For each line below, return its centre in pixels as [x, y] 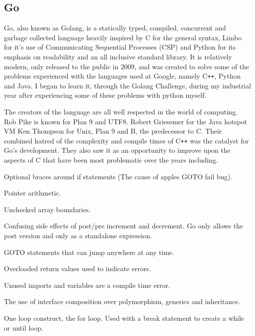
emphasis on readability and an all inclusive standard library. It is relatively [118, 56]
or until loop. [24, 327]
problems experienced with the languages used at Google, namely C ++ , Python [122, 76]
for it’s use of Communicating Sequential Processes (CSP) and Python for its [120, 47]
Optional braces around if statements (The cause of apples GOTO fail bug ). [118, 176]
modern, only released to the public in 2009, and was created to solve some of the [127, 66]
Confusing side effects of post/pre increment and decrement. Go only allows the [124, 226]
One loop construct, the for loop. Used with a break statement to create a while [124, 318]
